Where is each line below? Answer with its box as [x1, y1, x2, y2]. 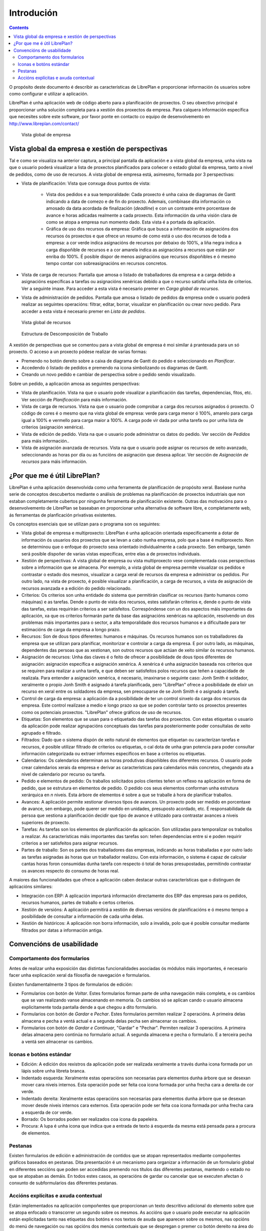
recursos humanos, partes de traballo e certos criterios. [21, 900, 135, 906]
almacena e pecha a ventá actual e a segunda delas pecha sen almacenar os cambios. [21, 1018, 198, 1024]
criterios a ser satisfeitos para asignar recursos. [21, 840, 118, 846]
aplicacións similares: [9, 884, 53, 890]
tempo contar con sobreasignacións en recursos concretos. [46, 260, 167, 266]
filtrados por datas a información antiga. [21, 927, 103, 933]
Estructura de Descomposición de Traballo [21, 330, 108, 337]
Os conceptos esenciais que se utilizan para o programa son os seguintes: [9, 521, 161, 527]
